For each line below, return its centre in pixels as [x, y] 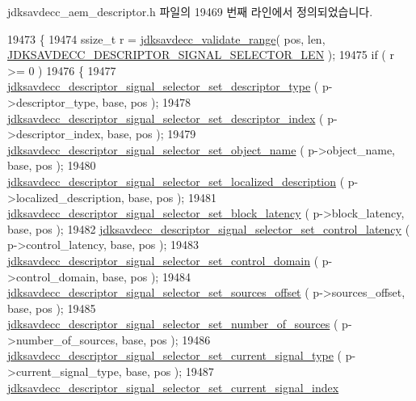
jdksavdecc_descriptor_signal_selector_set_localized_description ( [176, 181]
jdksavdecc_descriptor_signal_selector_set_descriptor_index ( [166, 118]
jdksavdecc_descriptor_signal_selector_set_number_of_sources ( [173, 324]
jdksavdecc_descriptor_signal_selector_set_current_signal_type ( [175, 355]
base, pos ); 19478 [147, 101]
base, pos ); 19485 [52, 308]
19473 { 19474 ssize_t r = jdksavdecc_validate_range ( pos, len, [166, 38]
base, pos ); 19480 [52, 165]
